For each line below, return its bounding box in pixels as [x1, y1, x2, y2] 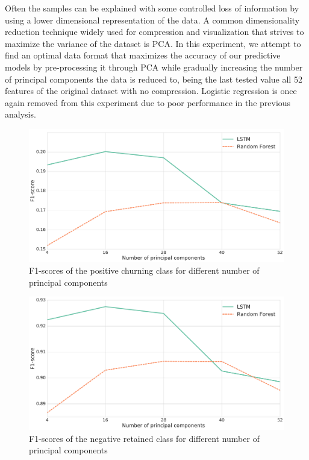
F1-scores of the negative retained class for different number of [29, 432, 260, 444]
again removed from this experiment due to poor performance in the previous [5, 96, 291, 109]
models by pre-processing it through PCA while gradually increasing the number [5, 60, 303, 73]
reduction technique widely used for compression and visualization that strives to [5, 25, 304, 38]
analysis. [5, 108, 36, 121]
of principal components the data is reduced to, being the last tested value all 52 [5, 72, 302, 85]
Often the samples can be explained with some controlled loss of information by [5, 2, 299, 14]
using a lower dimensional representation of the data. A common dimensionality [5, 13, 300, 26]
